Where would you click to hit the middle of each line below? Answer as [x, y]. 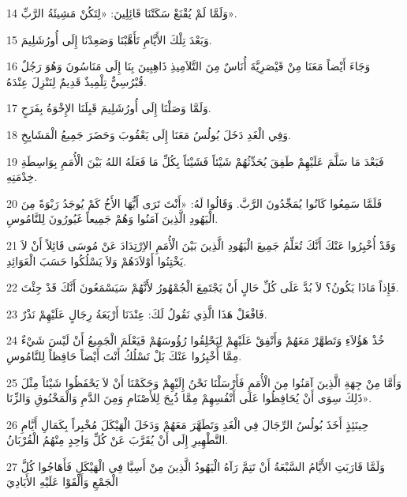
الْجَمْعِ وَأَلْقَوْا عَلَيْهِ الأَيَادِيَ [62, 482]
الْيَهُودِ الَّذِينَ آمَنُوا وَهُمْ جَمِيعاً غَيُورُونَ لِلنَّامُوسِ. [112, 218]
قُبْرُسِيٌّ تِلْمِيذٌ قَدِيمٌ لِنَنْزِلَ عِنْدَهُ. [77, 81]
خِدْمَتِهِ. [22, 177]
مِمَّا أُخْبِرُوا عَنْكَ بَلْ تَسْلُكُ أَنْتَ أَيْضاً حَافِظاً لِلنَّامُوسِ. [124, 355]
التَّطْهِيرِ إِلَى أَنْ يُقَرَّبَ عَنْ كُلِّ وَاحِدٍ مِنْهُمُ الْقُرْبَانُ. [118, 440]
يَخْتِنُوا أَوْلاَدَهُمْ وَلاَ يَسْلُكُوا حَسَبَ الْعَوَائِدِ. [97, 260]
